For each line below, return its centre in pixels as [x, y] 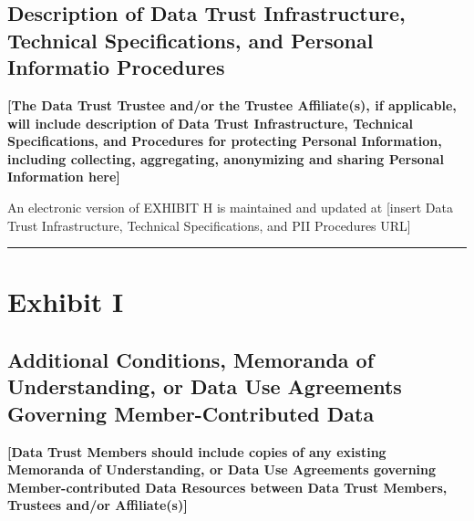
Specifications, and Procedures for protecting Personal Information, [225, 141]
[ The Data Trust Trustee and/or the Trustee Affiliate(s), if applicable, [232, 104]
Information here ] [64, 177]
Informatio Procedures [116, 67]
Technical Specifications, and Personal [191, 40]
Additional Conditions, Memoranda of [191, 359]
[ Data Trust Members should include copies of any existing [197, 451]
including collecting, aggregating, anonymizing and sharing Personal [226, 158]
